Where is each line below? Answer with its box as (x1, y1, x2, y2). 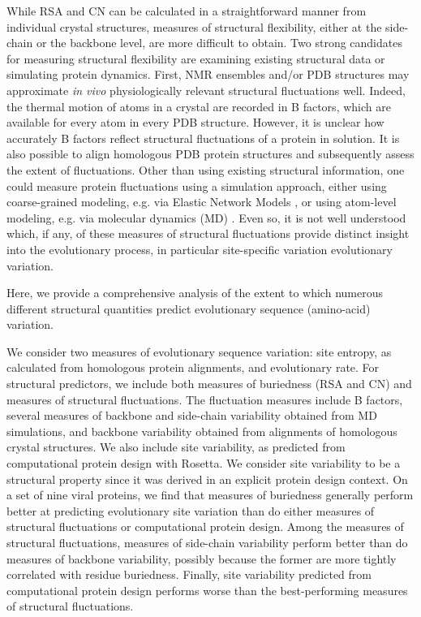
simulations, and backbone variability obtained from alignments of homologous (6, 422, 397, 439)
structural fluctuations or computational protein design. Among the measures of (6, 518, 404, 535)
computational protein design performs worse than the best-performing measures (6, 581, 408, 598)
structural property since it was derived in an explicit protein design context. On (6, 470, 408, 487)
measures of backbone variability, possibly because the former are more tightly (6, 550, 397, 567)
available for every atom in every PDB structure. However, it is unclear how (6, 114, 384, 131)
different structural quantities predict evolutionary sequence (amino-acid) (6, 300, 371, 317)
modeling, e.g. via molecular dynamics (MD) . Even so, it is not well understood (6, 209, 406, 226)
